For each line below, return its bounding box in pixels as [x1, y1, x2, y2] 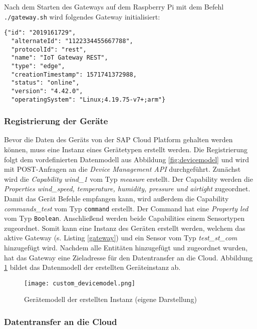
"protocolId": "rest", [11, 46, 87, 53]
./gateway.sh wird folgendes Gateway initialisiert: [4, 11, 160, 22]
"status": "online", [11, 79, 80, 87]
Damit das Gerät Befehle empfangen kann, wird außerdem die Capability [4, 193, 229, 203]
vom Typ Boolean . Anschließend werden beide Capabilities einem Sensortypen [4, 213, 245, 223]
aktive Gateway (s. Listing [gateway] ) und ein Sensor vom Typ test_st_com [4, 232, 237, 243]
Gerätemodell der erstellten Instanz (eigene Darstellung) [24, 294, 197, 304]
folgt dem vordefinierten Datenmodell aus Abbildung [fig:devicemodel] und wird [4, 154, 249, 164]
